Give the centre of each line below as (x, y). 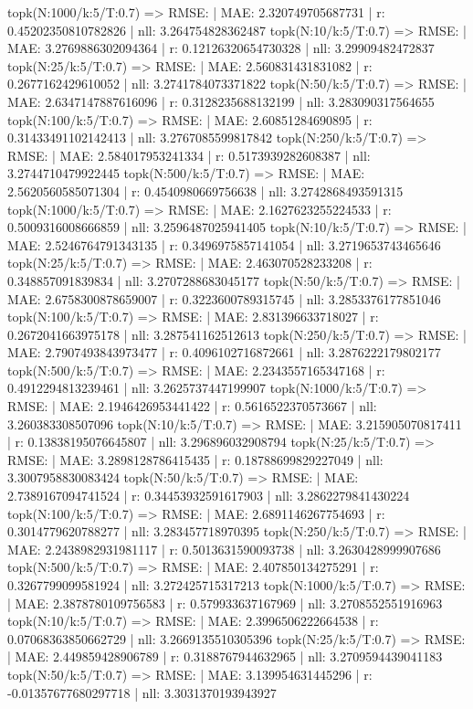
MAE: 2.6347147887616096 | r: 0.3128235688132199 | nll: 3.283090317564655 (221, 101)
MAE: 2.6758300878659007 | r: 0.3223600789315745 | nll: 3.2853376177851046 (224, 298)
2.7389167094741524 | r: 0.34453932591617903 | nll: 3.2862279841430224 (209, 496)
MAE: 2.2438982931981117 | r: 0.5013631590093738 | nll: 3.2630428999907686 (224, 549)
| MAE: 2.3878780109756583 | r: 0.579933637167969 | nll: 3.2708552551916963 (225, 603)
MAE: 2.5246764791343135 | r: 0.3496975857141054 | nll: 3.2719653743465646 (224, 244)
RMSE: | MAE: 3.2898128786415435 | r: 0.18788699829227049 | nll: (195, 459)
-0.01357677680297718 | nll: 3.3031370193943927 (142, 692)
